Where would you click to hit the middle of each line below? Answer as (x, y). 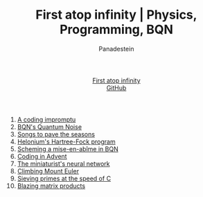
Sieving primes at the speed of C (64, 178)
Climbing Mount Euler (48, 171)
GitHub (116, 87)
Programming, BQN (116, 29)
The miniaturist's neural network (63, 164)
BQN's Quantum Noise (49, 127)
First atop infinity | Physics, (116, 15)
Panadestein (116, 49)
